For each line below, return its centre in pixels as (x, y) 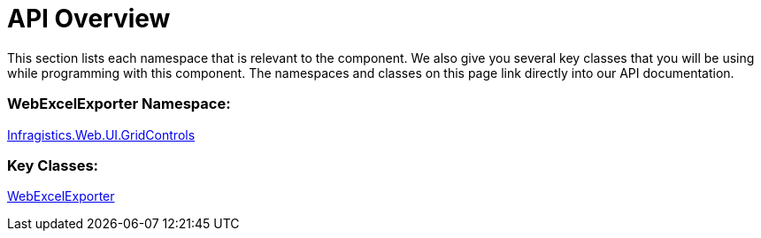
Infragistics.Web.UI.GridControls (101, 134)
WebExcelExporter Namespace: (119, 104)
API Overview (89, 19)
